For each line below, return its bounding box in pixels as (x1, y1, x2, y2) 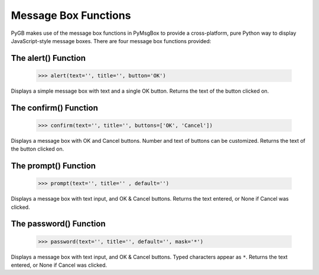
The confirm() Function (11, 103, 99, 113)
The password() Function (11, 219, 106, 229)
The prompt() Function (11, 161, 96, 171)
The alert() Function (11, 53, 86, 63)
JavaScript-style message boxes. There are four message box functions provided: (11, 37, 211, 44)
